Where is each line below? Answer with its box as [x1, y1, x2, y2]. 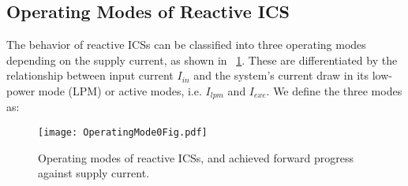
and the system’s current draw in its [193, 67, 369, 84]
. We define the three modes [266, 82, 402, 99]
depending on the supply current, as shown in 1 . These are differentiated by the [6, 51, 398, 68]
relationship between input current [6, 67, 174, 84]
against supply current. [38, 165, 150, 181]
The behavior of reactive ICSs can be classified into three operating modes [6, 36, 366, 53]
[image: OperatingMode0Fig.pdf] [38, 127, 208, 139]
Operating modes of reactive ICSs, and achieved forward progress [38, 149, 354, 166]
